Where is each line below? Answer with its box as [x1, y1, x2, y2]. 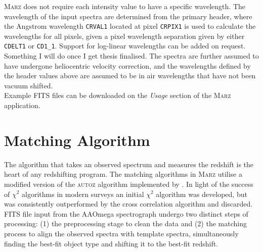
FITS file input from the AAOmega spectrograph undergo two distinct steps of [4, 208, 248, 219]
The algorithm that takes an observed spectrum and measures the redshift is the [4, 159, 254, 169]
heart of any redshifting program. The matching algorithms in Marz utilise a [4, 169, 242, 179]
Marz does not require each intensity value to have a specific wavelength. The [4, 1, 246, 11]
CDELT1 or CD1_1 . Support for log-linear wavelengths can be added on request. [4, 40, 246, 51]
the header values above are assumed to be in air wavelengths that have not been [4, 70, 256, 81]
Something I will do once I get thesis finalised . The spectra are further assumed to [4, 51, 259, 61]
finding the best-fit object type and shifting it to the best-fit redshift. [4, 238, 218, 248]
